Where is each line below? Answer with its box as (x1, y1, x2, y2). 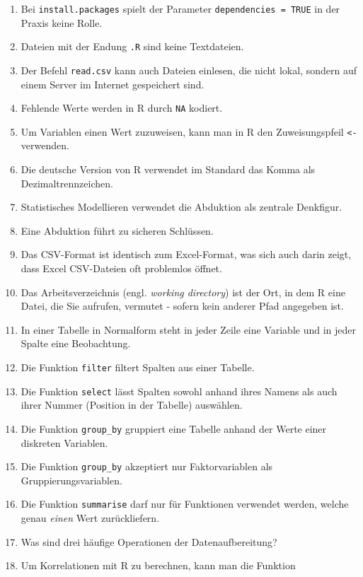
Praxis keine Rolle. (21, 15, 103, 30)
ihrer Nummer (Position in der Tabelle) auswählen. (21, 397, 243, 412)
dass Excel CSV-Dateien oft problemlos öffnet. (21, 261, 222, 276)
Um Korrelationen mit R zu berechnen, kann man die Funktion (21, 558, 296, 573)
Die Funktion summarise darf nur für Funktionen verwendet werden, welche (21, 496, 349, 511)
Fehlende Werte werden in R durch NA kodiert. (21, 100, 223, 115)
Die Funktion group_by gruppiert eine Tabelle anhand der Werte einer (21, 421, 327, 436)
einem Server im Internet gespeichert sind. (21, 76, 204, 91)
